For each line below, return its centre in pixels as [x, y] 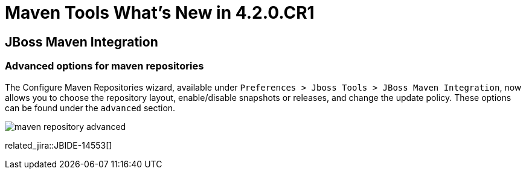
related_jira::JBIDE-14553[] [59, 145]
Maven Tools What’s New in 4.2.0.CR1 [160, 13]
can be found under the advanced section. [90, 108]
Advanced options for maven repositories [104, 66]
